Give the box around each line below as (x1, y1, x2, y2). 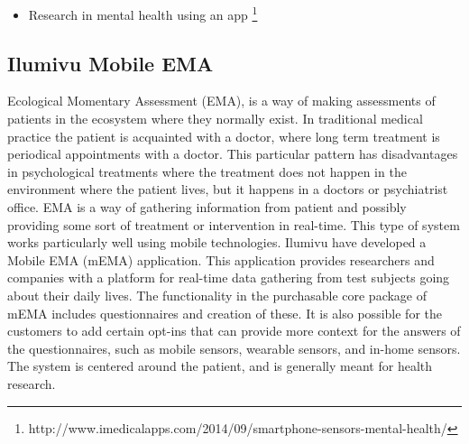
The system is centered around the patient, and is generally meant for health (7, 356, 433, 375)
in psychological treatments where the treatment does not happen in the (7, 162, 407, 180)
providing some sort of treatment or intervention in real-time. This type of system (7, 215, 460, 234)
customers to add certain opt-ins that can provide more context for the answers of (7, 321, 461, 340)
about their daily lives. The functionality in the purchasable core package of (7, 285, 428, 304)
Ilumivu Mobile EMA (7, 49, 214, 77)
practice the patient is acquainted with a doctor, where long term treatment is (7, 126, 440, 145)
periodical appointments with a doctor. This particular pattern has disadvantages (7, 144, 458, 163)
